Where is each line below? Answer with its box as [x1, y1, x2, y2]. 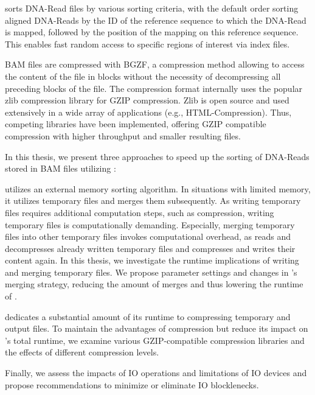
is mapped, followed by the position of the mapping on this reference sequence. [5, 26, 299, 38]
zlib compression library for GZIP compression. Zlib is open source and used [5, 94, 289, 107]
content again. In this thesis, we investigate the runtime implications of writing [5, 254, 299, 267]
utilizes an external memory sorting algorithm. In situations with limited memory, [5, 182, 311, 195]
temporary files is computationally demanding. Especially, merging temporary [5, 218, 295, 231]
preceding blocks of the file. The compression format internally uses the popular [5, 82, 303, 94]
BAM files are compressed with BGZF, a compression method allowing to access [5, 58, 305, 71]
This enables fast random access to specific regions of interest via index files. [5, 37, 290, 50]
